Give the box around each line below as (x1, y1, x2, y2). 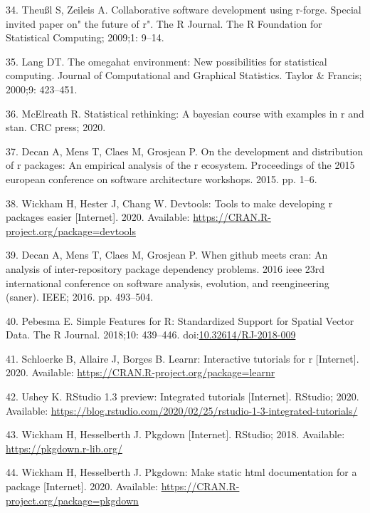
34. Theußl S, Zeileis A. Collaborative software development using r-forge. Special (6, 2, 361, 16)
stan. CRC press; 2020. (6, 120, 106, 135)
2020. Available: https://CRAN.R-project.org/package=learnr (6, 365, 275, 380)
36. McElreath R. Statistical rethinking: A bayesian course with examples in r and (6, 105, 364, 120)
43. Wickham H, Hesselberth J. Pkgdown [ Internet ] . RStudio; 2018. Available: (6, 427, 345, 442)
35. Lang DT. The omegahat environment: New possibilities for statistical (6, 53, 327, 68)
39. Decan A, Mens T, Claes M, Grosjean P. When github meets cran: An (6, 247, 328, 262)
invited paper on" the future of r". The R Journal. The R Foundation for (6, 16, 322, 31)
